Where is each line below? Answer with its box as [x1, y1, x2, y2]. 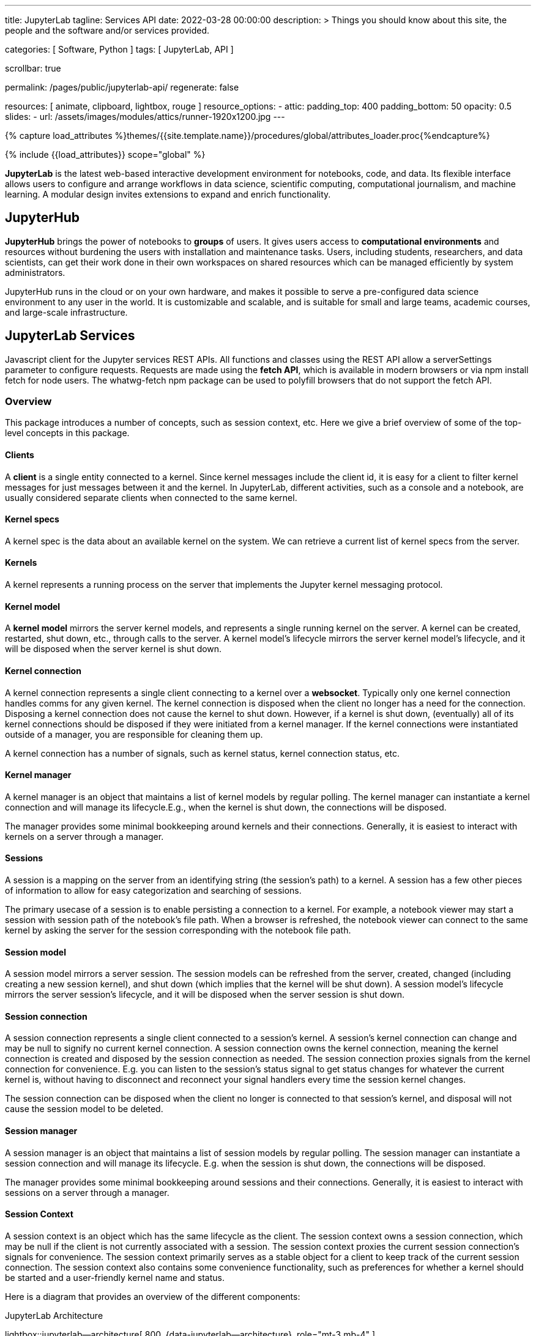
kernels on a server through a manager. [5, 831, 164, 842]
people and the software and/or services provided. [5, 25, 209, 35]
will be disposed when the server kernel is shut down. [5, 644, 222, 655]
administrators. [5, 267, 65, 278]
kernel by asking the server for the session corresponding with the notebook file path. [5, 924, 351, 935]
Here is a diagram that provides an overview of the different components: [5, 1291, 300, 1302]
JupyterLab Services [5, 328, 135, 344]
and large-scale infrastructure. [5, 306, 128, 317]
